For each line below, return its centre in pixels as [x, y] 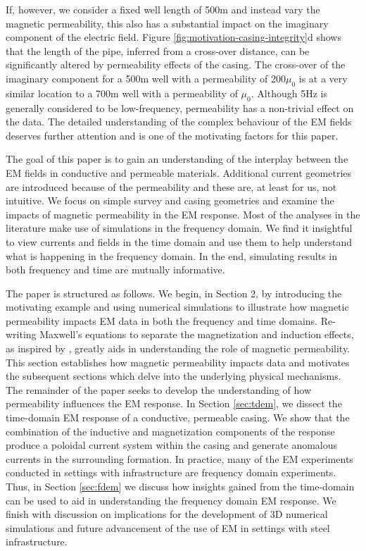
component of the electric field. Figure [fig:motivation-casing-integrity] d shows [173, 37]
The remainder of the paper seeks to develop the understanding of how [158, 389]
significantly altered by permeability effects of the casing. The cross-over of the [176, 64]
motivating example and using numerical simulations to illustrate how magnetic [177, 307]
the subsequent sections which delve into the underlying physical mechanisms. [173, 376]
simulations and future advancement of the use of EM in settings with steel [168, 527]
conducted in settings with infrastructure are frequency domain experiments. [171, 472]
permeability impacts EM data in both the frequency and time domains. [162, 320]
